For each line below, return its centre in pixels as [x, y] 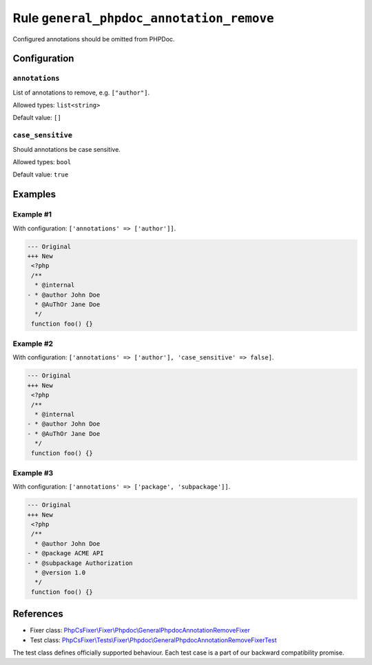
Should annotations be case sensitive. [66, 149]
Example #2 [33, 344]
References [38, 614]
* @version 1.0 [60, 572]
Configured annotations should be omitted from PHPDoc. [94, 39]
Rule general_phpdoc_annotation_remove [144, 18]
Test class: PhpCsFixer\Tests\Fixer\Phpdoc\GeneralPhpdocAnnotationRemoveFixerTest [153, 640]
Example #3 [33, 473]
